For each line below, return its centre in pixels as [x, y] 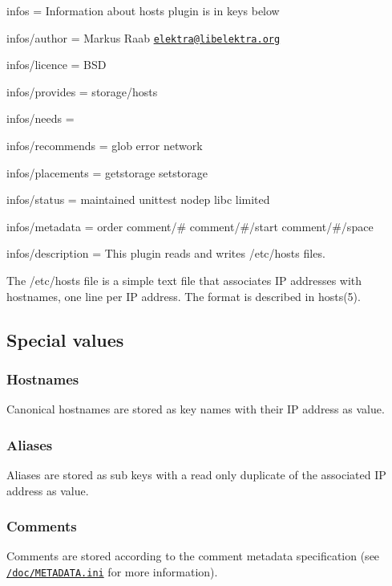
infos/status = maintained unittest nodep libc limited [138, 199]
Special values [65, 339]
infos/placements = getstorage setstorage [107, 172]
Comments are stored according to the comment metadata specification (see [193, 556]
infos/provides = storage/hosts [82, 91]
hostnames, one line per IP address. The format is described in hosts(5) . [184, 296]
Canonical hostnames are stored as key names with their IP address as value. [196, 409]
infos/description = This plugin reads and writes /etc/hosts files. [166, 253]
